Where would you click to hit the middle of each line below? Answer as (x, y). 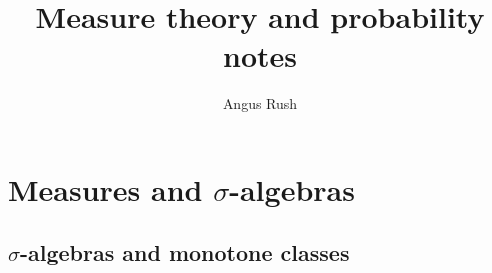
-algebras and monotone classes (185, 252)
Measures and (105, 188)
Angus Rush (260, 103)
